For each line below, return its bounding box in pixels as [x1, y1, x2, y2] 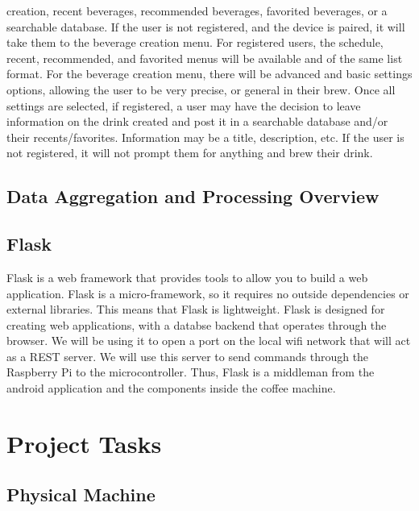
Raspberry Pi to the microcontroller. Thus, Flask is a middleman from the [6, 364, 375, 380]
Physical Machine [6, 482, 156, 507]
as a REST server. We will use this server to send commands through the [6, 347, 369, 364]
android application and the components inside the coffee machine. [6, 380, 336, 397]
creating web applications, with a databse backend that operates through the [6, 316, 387, 333]
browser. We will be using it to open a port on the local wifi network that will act [6, 332, 411, 349]
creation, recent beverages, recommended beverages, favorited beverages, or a [6, 2, 388, 19]
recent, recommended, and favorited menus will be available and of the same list [6, 49, 403, 66]
